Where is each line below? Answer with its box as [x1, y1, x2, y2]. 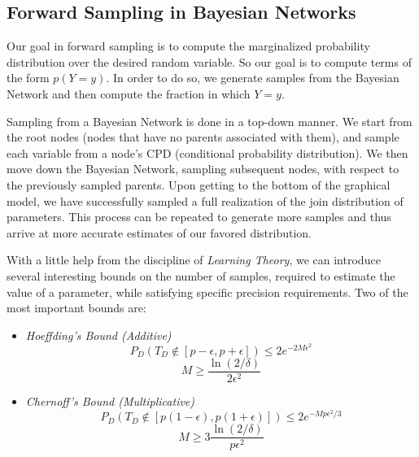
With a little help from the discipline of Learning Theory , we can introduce [7, 251, 381, 268]
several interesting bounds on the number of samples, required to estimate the [7, 267, 395, 284]
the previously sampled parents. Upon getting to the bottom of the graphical [7, 176, 391, 193]
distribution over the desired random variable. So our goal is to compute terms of [7, 53, 412, 70]
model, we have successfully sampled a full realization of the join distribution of [7, 192, 404, 209]
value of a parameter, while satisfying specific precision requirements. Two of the [7, 283, 408, 300]
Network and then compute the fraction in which [7, 85, 251, 102]
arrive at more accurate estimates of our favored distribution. [7, 224, 312, 241]
